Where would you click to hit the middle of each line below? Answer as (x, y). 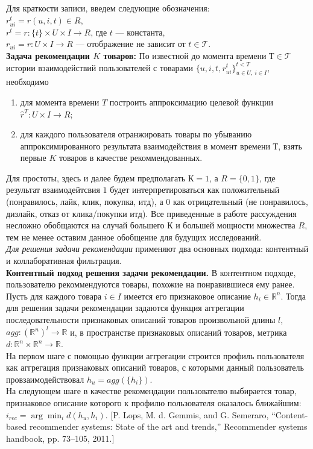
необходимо (27, 82)
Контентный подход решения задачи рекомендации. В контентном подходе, (151, 272)
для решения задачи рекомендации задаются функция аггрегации (125, 308)
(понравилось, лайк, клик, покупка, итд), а (85, 202)
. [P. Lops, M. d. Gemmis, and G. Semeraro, (187, 414)
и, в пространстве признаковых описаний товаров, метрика (179, 332)
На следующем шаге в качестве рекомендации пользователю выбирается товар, (151, 391)
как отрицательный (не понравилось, (240, 202)
